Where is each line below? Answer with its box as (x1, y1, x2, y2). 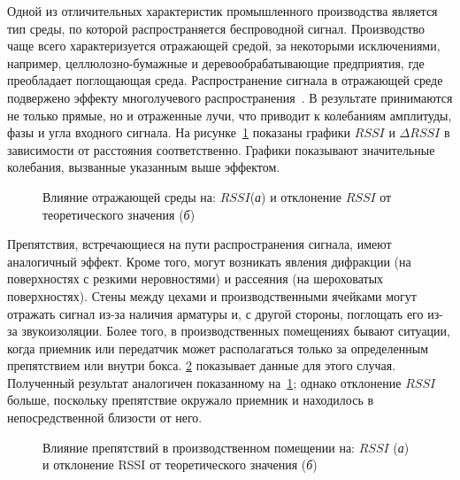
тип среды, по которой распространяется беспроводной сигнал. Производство (7, 19, 425, 37)
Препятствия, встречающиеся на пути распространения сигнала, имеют (7, 235, 392, 253)
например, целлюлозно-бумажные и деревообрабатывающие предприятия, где (7, 53, 425, 72)
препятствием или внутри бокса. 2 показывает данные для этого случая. (7, 356, 396, 375)
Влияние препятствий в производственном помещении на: (42, 437, 355, 456)
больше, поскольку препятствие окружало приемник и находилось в (7, 391, 374, 409)
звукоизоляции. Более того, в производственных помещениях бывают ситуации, (21, 321, 450, 340)
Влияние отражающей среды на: (42, 187, 216, 205)
